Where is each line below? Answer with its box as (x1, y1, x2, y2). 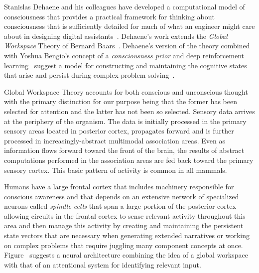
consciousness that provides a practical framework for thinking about (4, 11, 215, 21)
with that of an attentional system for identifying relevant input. (4, 259, 201, 270)
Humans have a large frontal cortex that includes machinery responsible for (4, 181, 234, 192)
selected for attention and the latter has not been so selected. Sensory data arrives (4, 106, 255, 116)
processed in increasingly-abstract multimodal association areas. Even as (4, 135, 225, 145)
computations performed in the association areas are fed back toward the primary (4, 154, 254, 165)
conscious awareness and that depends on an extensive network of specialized (4, 191, 239, 201)
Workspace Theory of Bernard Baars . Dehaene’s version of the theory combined (4, 40, 250, 51)
